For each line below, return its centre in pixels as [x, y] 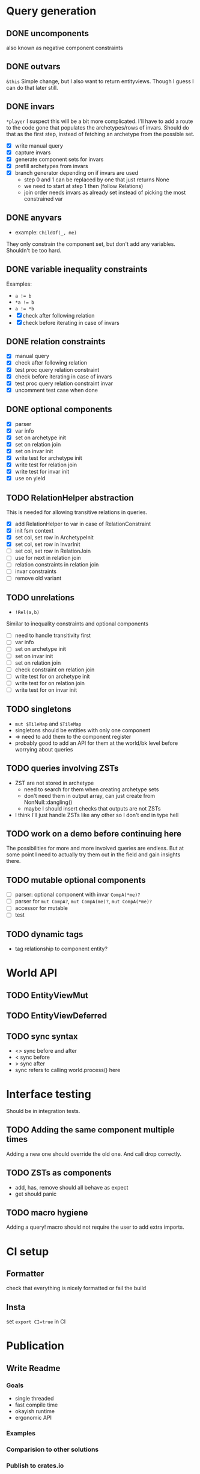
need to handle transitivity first [53, 635]
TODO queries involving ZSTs [62, 769]
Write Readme [33, 1368]
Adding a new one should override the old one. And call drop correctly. [94, 1154]
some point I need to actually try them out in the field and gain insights [93, 855]
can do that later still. [32, 87]
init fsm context [34, 531]
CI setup [28, 1251]
